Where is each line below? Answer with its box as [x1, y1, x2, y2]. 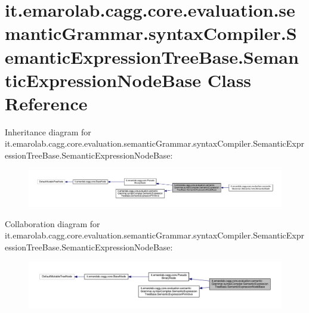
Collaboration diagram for [5, 217, 100, 230]
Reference [5, 91, 88, 115]
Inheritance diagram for [5, 125, 91, 138]
